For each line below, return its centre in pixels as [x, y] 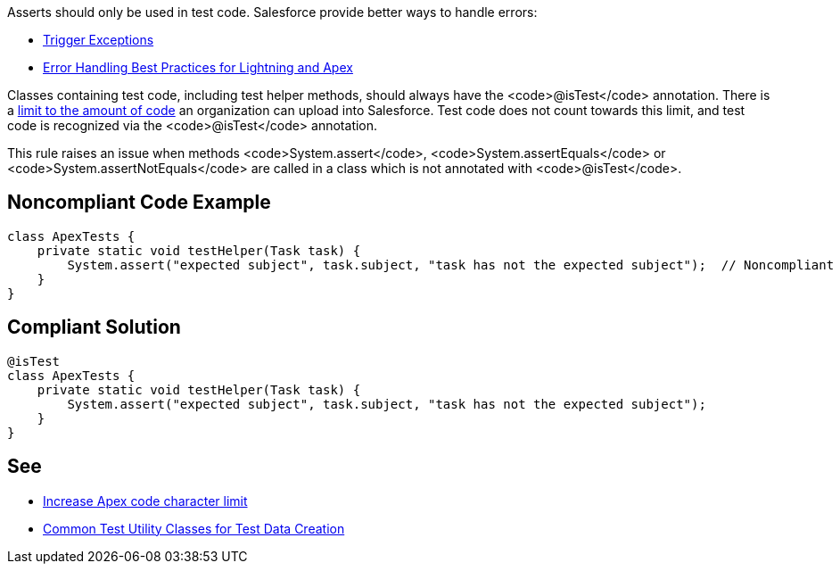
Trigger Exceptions [99, 40]
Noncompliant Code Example [139, 203]
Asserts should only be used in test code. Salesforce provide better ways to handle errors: [272, 12]
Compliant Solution [94, 327]
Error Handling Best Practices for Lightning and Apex [198, 67]
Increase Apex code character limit [145, 501]
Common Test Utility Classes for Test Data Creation [194, 528]
